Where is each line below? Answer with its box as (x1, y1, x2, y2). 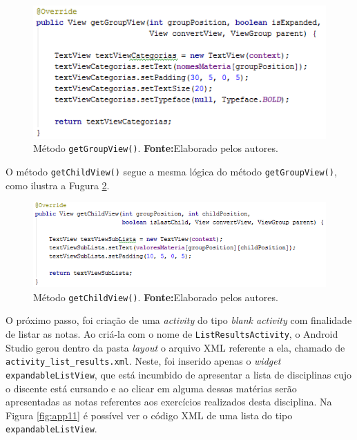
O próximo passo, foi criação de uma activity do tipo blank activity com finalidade (6, 313, 352, 327)
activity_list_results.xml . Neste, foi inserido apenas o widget (6, 354, 281, 368)
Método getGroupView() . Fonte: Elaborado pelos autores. (33, 141, 278, 155)
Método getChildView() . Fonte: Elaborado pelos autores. (33, 289, 278, 304)
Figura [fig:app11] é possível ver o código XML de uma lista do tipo (6, 408, 293, 422)
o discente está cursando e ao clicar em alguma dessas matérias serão (6, 381, 297, 395)
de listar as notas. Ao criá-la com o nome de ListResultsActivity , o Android (6, 326, 338, 341)
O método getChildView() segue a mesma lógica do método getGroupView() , (6, 164, 337, 179)
